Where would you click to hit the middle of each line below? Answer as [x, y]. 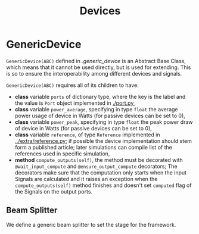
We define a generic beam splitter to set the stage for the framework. [91, 224]
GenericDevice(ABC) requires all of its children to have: [72, 85]
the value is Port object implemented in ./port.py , [75, 103]
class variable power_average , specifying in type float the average [96, 109]
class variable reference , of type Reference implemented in [87, 135]
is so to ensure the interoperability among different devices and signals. [94, 73]
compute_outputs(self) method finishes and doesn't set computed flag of [103, 185]
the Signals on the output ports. [54, 191]
